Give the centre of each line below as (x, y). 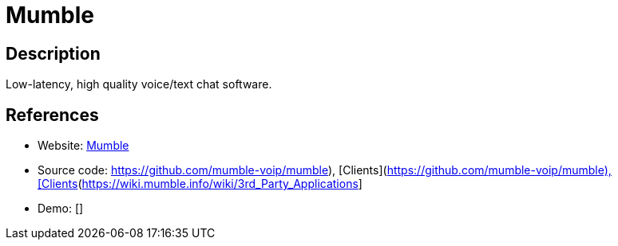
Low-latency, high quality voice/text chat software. (139, 84)
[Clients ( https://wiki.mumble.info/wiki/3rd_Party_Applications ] (200, 184)
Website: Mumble (83, 146)
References (52, 115)
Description (53, 53)
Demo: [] (61, 209)
